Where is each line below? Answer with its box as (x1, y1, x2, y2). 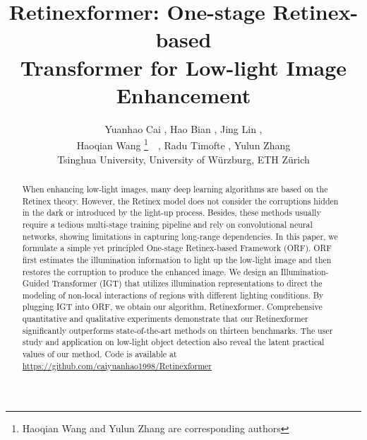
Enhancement (116, 80, 251, 109)
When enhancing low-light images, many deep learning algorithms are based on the (22, 183, 328, 195)
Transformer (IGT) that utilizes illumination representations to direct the (52, 277, 323, 289)
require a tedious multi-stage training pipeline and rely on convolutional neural (22, 218, 313, 230)
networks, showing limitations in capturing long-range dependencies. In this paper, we (22, 230, 338, 242)
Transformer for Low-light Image (20, 52, 347, 81)
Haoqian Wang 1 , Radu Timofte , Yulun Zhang (76, 136, 291, 152)
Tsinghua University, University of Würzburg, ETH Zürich (57, 151, 310, 166)
